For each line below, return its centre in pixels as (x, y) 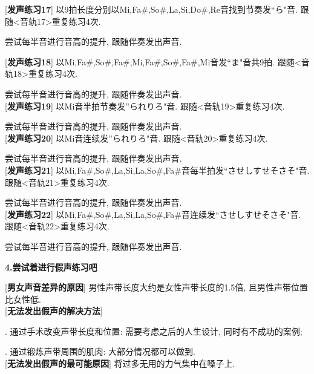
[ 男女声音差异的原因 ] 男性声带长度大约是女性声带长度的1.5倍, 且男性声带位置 (156, 287)
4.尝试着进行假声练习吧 (51, 267)
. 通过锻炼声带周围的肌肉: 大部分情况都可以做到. (100, 351)
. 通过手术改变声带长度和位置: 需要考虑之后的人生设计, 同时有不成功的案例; (154, 331)
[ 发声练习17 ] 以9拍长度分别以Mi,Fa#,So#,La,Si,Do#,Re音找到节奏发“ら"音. (151, 9)
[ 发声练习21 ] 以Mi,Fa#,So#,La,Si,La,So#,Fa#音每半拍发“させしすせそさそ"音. (157, 170)
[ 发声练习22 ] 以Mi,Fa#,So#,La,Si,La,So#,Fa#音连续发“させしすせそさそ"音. (153, 214)
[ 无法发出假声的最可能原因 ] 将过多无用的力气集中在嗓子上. (120, 363)
